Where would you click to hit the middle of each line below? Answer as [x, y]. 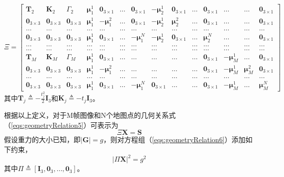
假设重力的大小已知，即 [42, 139]
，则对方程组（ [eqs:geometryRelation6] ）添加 [174, 139]
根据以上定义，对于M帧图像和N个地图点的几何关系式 [90, 115]
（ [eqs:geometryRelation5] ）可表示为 [61, 125]
